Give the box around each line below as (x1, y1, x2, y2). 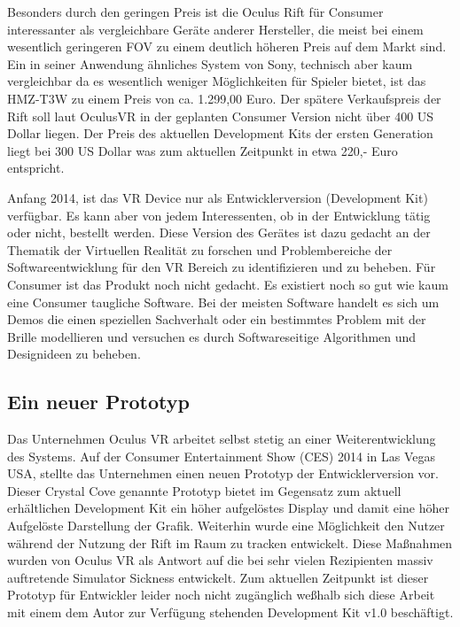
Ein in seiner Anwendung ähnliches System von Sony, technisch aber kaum (7, 54, 413, 73)
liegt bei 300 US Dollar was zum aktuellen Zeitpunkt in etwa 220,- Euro (7, 141, 398, 159)
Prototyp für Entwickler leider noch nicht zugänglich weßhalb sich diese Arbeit (7, 585, 435, 604)
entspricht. (7, 159, 65, 177)
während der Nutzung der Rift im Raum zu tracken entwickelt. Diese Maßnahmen (7, 533, 453, 552)
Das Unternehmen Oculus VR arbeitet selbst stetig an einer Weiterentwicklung (7, 430, 436, 448)
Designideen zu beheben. (7, 344, 141, 363)
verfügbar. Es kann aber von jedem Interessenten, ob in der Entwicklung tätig (7, 205, 431, 224)
